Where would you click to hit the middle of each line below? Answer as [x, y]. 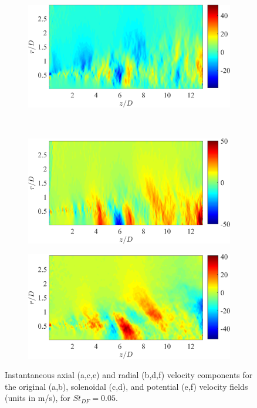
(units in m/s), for [38, 398]
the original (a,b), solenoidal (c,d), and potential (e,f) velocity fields [126, 386]
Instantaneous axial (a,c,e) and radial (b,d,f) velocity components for [129, 375]
